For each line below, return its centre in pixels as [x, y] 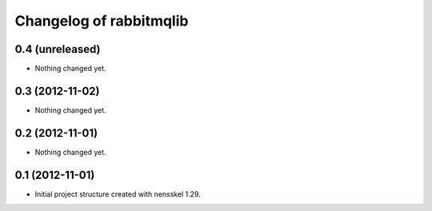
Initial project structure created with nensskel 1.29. [118, 194]
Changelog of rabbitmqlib [102, 21]
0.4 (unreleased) [58, 49]
